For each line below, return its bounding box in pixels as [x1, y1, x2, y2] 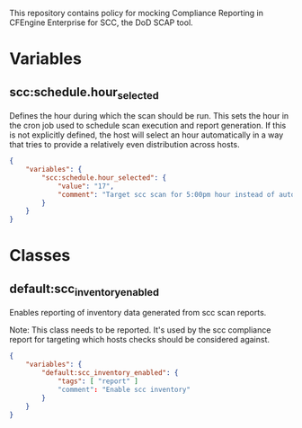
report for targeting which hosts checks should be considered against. [9, 334, 271, 345]
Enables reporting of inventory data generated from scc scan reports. [9, 308, 267, 318]
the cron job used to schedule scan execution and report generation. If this [9, 120, 287, 131]
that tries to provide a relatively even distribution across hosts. [9, 139, 240, 150]
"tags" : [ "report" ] [57, 377, 139, 386]
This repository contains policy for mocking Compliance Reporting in [9, 8, 263, 18]
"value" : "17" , [57, 182, 115, 191]
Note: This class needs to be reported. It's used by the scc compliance [9, 325, 271, 335]
